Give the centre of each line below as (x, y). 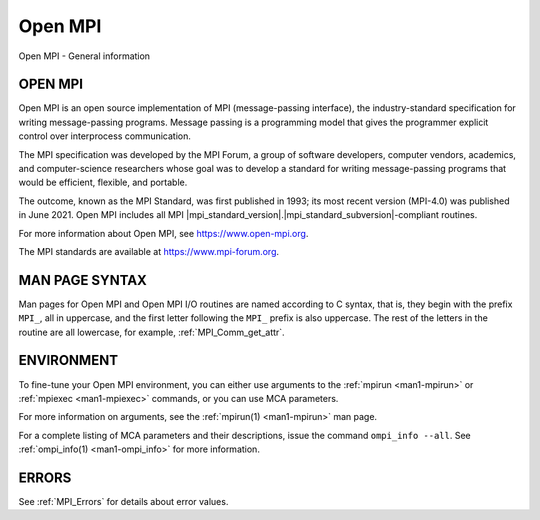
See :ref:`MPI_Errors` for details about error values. (123, 502)
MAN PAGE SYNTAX (82, 280)
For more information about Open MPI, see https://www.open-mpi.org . (163, 233)
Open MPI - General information (84, 56)
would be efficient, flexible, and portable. (103, 182)
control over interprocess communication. (105, 136)
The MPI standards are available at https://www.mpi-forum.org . (149, 251)
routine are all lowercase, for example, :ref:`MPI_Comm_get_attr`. (151, 332)
